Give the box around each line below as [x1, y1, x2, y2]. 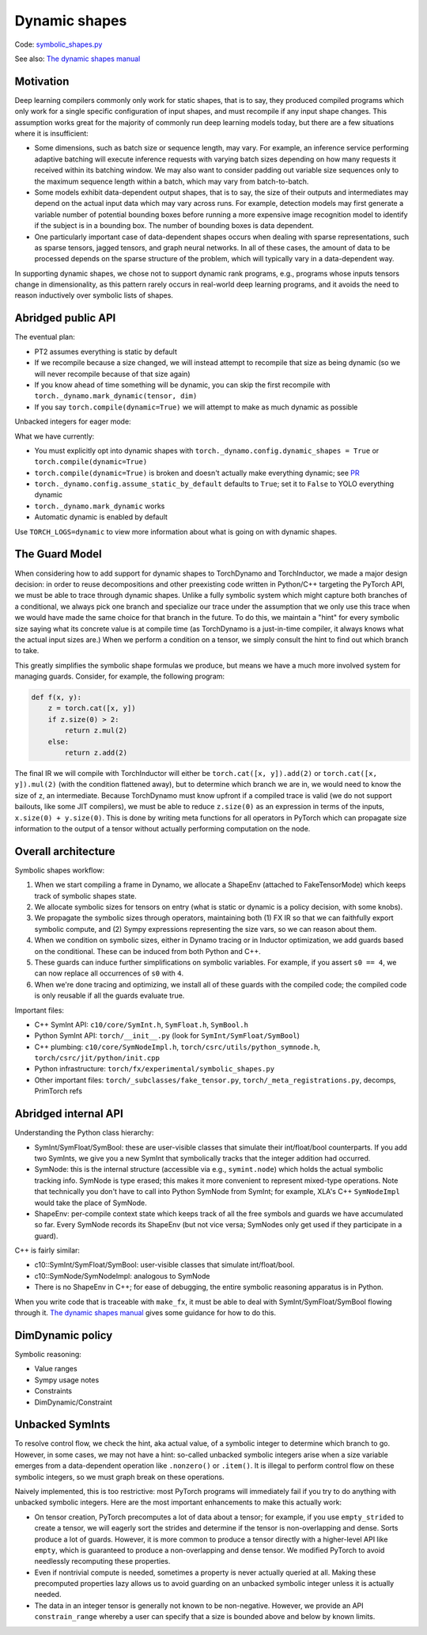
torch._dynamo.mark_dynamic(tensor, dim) [34, 392, 198, 401]
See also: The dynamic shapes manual [14, 54, 141, 63]
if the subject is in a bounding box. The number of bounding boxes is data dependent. [34, 221, 314, 230]
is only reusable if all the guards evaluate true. [34, 991, 185, 1001]
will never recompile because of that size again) [34, 369, 191, 378]
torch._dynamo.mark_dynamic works [34, 501, 165, 511]
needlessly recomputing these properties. [34, 1557, 171, 1566]
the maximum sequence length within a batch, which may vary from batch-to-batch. [34, 177, 309, 186]
